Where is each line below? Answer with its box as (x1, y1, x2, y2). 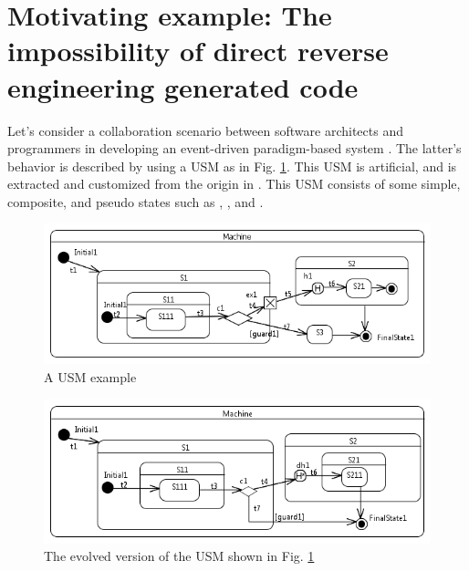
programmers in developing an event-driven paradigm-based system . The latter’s (7, 139, 462, 158)
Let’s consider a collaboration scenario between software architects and (7, 120, 403, 140)
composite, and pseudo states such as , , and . (7, 192, 264, 211)
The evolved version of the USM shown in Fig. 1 (44, 546, 315, 566)
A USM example (44, 368, 137, 387)
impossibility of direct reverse (7, 32, 389, 69)
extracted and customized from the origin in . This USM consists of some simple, (7, 174, 461, 193)
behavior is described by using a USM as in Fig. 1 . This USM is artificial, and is (7, 156, 457, 175)
